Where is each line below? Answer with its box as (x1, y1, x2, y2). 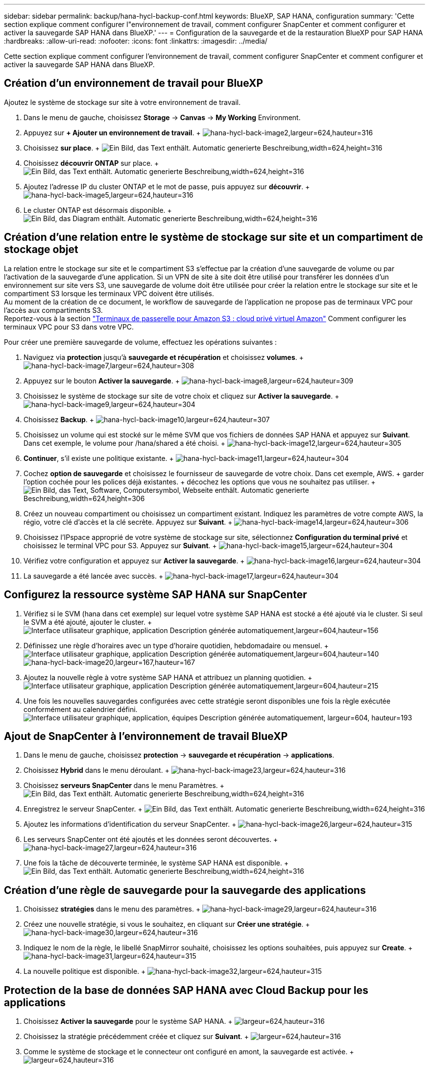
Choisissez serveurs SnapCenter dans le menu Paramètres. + (24, 781, 225, 790)
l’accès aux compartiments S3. (4, 305, 103, 314)
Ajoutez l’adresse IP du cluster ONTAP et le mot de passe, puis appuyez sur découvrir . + (24, 182, 310, 191)
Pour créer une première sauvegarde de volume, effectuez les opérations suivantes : (4, 337, 277, 346)
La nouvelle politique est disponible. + (24, 967, 146, 976)
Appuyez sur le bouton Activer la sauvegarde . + (24, 376, 180, 385)
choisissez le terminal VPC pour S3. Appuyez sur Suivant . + (24, 541, 217, 550)
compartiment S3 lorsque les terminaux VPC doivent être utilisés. (4, 289, 214, 298)
